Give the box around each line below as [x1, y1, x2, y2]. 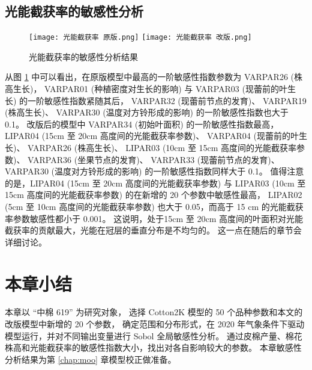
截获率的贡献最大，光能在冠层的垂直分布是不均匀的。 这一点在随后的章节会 [5, 224, 302, 236]
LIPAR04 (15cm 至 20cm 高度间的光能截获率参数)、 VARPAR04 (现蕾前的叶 [5, 129, 299, 142]
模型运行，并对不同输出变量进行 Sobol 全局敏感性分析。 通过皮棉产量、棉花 [5, 329, 302, 342]
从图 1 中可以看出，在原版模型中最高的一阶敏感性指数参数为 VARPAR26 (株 [5, 70, 303, 83]
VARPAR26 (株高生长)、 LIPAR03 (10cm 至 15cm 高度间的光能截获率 [28, 141, 297, 154]
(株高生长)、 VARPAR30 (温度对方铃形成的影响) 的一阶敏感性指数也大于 [5, 106, 289, 119]
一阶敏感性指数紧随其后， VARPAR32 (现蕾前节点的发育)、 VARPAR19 [28, 94, 307, 106]
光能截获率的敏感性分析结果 [29, 50, 138, 63]
